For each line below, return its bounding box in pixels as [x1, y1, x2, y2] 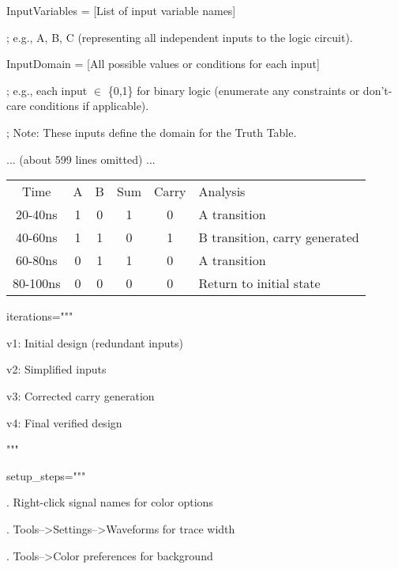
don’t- [362, 82, 392, 98]
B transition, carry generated [198, 228, 359, 247]
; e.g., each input [6, 82, 88, 98]
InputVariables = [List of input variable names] [6, 2, 236, 18]
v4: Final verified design [6, 414, 122, 431]
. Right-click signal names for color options [6, 494, 213, 510]
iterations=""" [6, 308, 73, 324]
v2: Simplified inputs [6, 361, 107, 377]
